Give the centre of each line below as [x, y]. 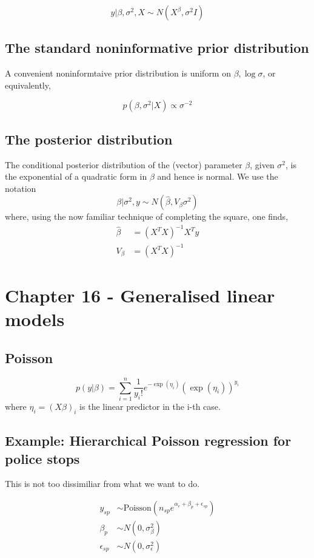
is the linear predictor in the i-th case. [150, 406]
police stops [42, 458]
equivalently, [28, 85]
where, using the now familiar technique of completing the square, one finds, [147, 216]
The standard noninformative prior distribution [157, 48]
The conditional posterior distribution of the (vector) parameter [124, 164]
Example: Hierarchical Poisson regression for [148, 441]
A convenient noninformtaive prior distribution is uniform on [118, 73]
